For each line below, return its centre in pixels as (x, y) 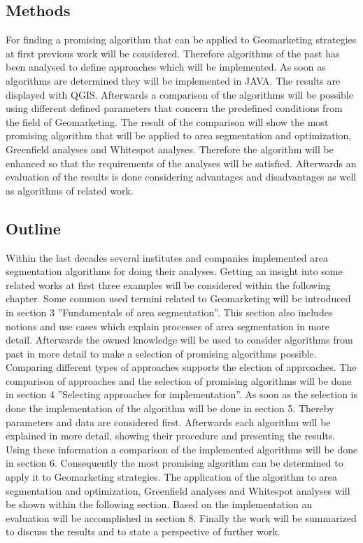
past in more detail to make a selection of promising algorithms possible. (161, 353)
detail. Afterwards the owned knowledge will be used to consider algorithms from (179, 340)
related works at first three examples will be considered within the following (168, 284)
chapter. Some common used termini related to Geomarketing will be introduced (178, 298)
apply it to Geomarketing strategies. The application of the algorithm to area (172, 477)
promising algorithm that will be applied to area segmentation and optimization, (179, 135)
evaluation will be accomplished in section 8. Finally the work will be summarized (181, 517)
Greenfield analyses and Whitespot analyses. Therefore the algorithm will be (170, 149)
